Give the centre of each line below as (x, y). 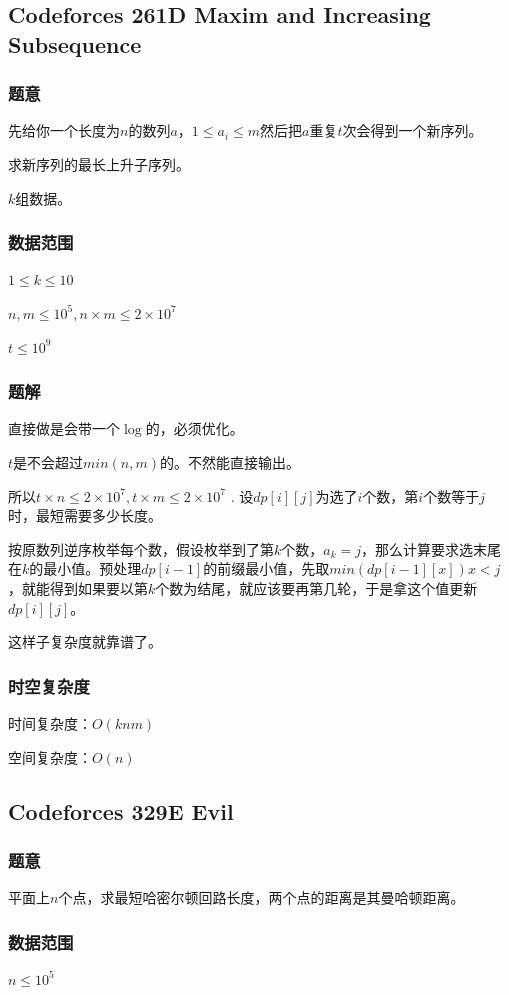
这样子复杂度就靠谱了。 (85, 641)
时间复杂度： (50, 722)
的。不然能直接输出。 (230, 461)
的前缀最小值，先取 (266, 568)
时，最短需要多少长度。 (85, 515)
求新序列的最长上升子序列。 (99, 163)
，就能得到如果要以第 (78, 587)
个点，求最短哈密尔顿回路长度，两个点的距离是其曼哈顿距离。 (261, 897)
